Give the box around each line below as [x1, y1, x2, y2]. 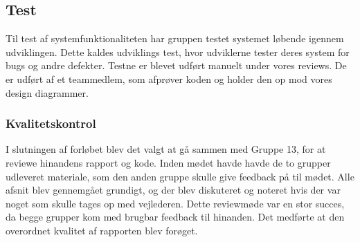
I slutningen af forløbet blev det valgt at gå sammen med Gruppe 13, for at [6, 142, 326, 156]
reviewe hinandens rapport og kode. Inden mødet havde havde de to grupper [6, 155, 331, 169]
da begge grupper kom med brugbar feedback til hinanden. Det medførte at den [6, 210, 345, 224]
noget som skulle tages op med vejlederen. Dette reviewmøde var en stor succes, [6, 196, 345, 210]
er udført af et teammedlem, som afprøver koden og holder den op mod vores [6, 71, 332, 86]
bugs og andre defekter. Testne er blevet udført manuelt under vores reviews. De [6, 58, 347, 73]
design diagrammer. [6, 85, 89, 100]
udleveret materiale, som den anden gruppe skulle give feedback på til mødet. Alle [6, 169, 354, 183]
